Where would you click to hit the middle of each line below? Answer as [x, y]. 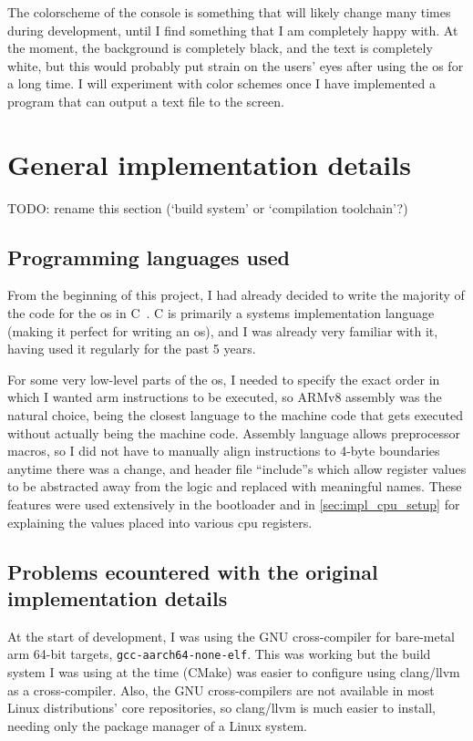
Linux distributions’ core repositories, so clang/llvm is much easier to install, [222, 708]
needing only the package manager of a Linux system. [157, 725]
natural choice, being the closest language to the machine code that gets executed [235, 415]
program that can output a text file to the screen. [146, 101]
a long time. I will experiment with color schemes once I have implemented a [221, 83]
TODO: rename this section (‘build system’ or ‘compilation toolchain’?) [208, 207]
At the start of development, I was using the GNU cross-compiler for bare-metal [231, 636]
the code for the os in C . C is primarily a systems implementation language [221, 313]
